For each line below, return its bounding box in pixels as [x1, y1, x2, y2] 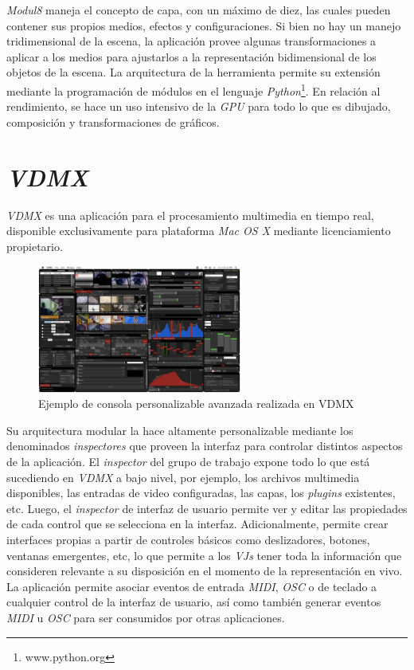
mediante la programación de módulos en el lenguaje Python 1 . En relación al [6, 80, 381, 99]
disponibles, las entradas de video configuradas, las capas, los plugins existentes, [6, 484, 396, 501]
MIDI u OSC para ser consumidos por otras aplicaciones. [6, 609, 285, 625]
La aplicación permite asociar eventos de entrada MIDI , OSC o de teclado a [6, 578, 377, 594]
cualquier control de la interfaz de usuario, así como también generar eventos [6, 594, 381, 610]
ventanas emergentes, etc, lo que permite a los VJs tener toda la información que [6, 547, 402, 563]
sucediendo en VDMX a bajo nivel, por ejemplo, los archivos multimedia [6, 468, 360, 485]
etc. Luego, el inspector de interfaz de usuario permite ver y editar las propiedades [6, 500, 408, 516]
